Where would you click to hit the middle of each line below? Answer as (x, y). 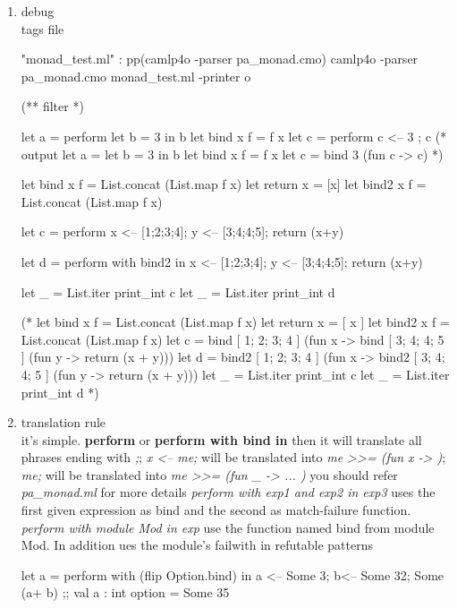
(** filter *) (52, 106)
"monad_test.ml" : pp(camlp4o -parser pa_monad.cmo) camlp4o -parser (220, 59)
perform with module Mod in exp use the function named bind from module (228, 527)
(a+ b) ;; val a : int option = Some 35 (125, 592)
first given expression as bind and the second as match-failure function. (216, 510)
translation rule (63, 422)
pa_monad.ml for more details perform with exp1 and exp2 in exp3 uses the (228, 492)
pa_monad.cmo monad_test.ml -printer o (136, 76)
